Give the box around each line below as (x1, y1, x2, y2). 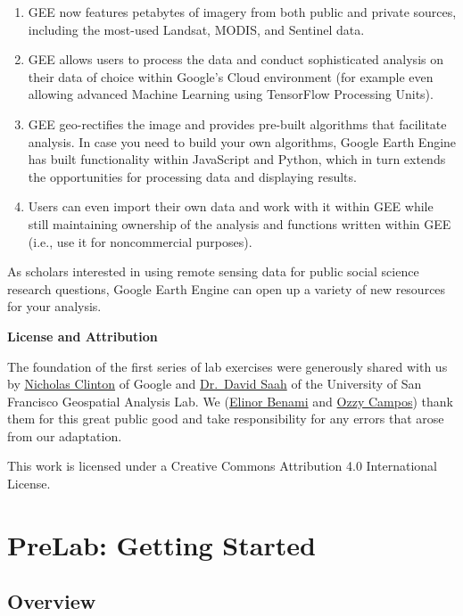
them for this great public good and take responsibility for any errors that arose (7, 409, 444, 428)
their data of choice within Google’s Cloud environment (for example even (28, 67, 434, 86)
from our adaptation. (7, 426, 122, 445)
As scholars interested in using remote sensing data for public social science (7, 262, 419, 281)
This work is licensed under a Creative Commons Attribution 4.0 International (7, 456, 437, 475)
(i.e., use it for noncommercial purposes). (28, 232, 252, 251)
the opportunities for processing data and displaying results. (28, 167, 357, 185)
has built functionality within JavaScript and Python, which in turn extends (28, 150, 446, 168)
